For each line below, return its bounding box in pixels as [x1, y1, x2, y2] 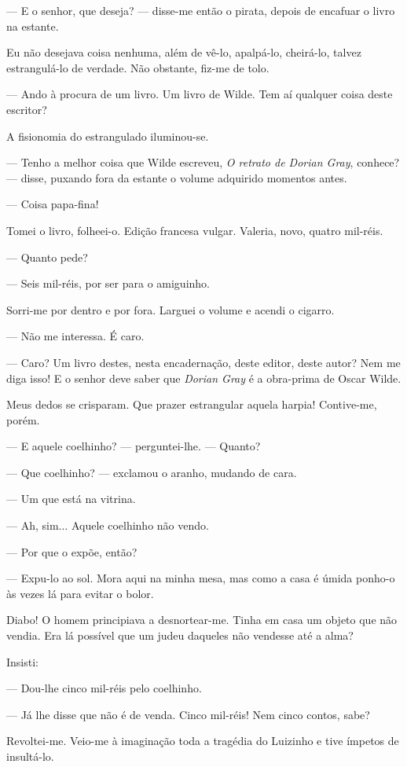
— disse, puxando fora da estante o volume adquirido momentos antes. [6, 169, 347, 185]
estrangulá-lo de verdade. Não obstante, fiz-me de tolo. [6, 59, 269, 75]
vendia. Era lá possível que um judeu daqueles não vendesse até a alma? [6, 627, 354, 644]
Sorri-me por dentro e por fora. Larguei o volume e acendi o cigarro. [6, 301, 335, 317]
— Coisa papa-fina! [6, 196, 99, 212]
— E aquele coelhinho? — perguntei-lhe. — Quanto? [6, 438, 261, 454]
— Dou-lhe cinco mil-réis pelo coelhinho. [6, 680, 202, 696]
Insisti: [6, 653, 38, 670]
